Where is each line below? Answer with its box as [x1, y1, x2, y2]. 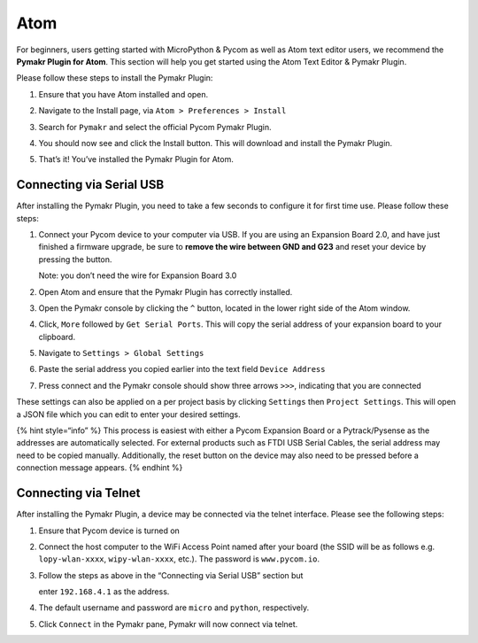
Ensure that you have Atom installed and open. [38, 89, 209, 99]
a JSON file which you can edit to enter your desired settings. [16, 408, 241, 420]
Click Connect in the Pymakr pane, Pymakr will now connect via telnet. [38, 618, 298, 629]
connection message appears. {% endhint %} [16, 462, 183, 473]
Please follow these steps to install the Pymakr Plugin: [16, 73, 213, 83]
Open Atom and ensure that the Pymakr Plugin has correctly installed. [38, 286, 293, 297]
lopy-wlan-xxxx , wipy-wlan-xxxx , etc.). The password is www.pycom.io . [38, 554, 320, 564]
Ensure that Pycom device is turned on [38, 525, 181, 536]
